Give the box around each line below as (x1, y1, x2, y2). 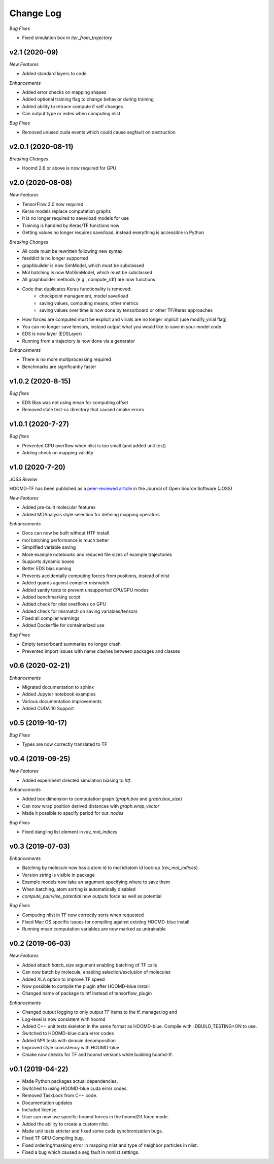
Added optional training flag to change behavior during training (22, 96, 154, 103)
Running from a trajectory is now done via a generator (22, 338, 135, 344)
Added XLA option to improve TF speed (22, 976, 105, 982)
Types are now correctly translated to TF (22, 741, 108, 747)
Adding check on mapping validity (22, 450, 94, 456)
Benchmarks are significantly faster (22, 363, 96, 370)
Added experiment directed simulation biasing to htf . (22, 777, 132, 783)
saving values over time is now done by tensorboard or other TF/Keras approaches (39, 307, 213, 313)
